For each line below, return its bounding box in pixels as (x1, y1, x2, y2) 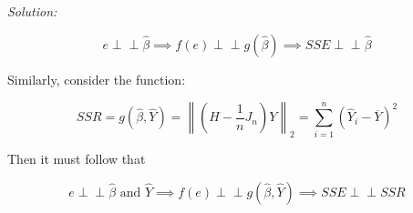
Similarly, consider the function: (7, 69, 186, 88)
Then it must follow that (7, 148, 146, 167)
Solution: (7, 2, 57, 20)
